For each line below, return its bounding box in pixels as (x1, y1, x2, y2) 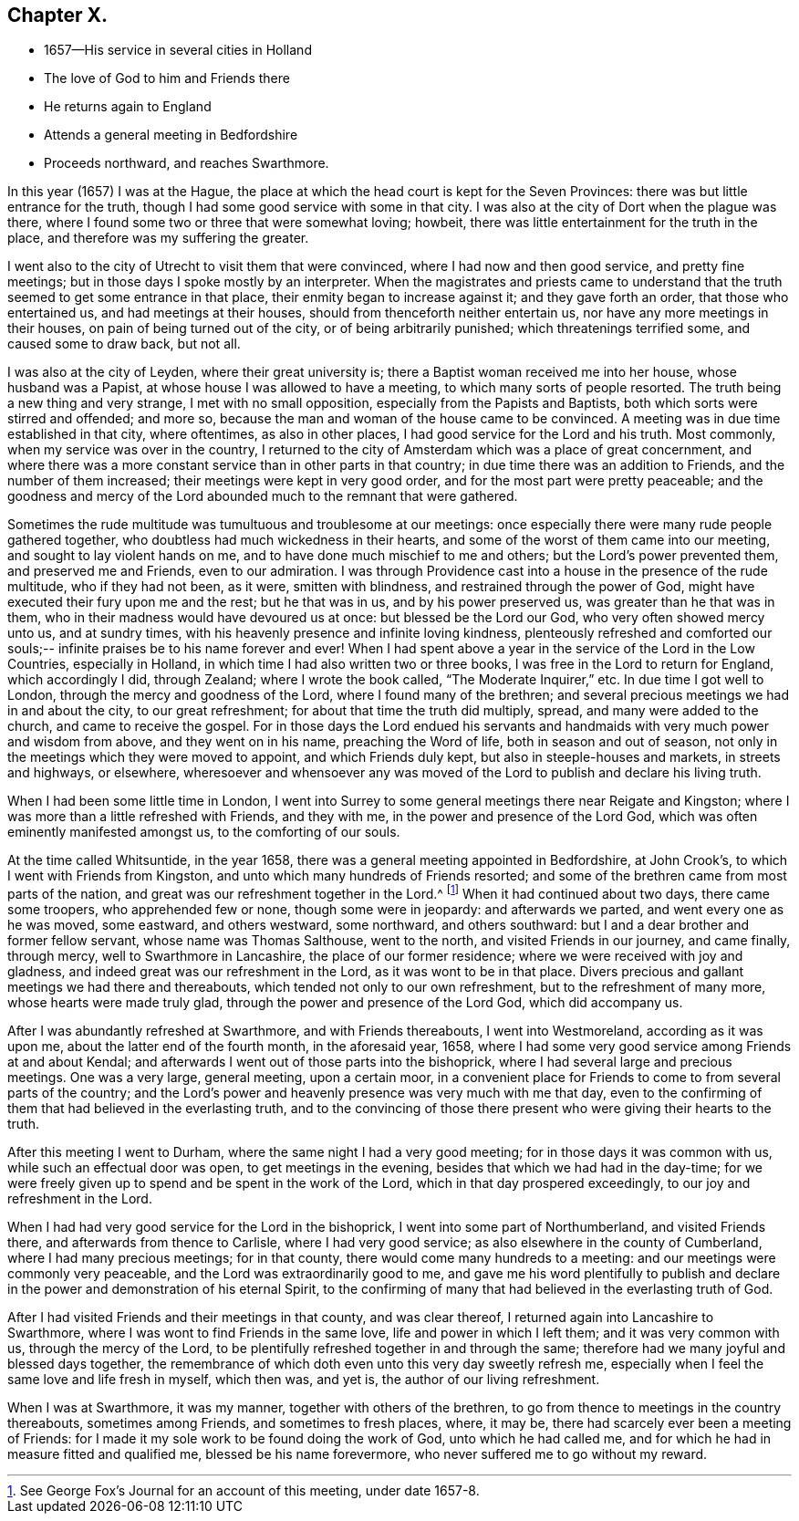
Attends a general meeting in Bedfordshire (44, 127, 298, 143)
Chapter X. (7, 4, 109, 26)
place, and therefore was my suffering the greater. (7, 230, 309, 246)
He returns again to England (44, 99, 212, 115)
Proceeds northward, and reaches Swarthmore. (44, 155, 329, 172)
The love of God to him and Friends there (44, 70, 290, 87)
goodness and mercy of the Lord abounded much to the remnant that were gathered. (7, 488, 518, 505)
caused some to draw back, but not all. (7, 336, 241, 352)
